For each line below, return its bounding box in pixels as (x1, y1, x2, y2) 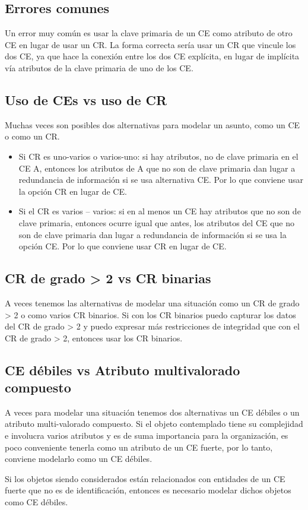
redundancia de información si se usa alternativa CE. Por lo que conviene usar (18, 173, 304, 186)
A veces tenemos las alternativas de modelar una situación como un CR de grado (5, 296, 300, 309)
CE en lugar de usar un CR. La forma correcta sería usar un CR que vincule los (5, 38, 296, 50)
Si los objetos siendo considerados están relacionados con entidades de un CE (5, 472, 285, 484)
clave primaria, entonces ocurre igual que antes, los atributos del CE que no (18, 216, 295, 229)
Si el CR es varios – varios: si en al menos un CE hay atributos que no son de (18, 205, 301, 217)
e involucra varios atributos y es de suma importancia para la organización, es (5, 429, 288, 442)
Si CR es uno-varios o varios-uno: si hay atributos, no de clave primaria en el (18, 150, 299, 162)
